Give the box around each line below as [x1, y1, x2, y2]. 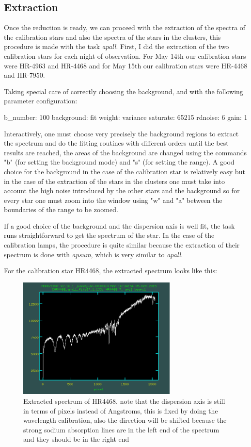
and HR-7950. [4, 70, 45, 80]
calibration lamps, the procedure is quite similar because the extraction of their [4, 240, 240, 250]
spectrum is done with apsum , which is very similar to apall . [4, 249, 183, 259]
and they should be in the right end [23, 434, 129, 444]
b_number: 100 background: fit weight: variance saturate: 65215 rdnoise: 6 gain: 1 [4, 112, 248, 122]
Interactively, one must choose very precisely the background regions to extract [4, 128, 239, 138]
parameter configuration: [4, 96, 78, 106]
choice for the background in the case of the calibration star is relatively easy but [4, 166, 245, 176]
